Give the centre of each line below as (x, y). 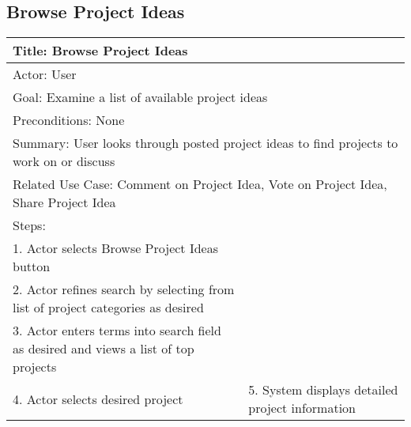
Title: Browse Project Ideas (100, 51)
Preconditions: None (69, 120)
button (32, 266)
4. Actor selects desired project (98, 399)
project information (302, 408)
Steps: (29, 225)
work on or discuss (64, 161)
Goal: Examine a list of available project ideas (140, 97)
